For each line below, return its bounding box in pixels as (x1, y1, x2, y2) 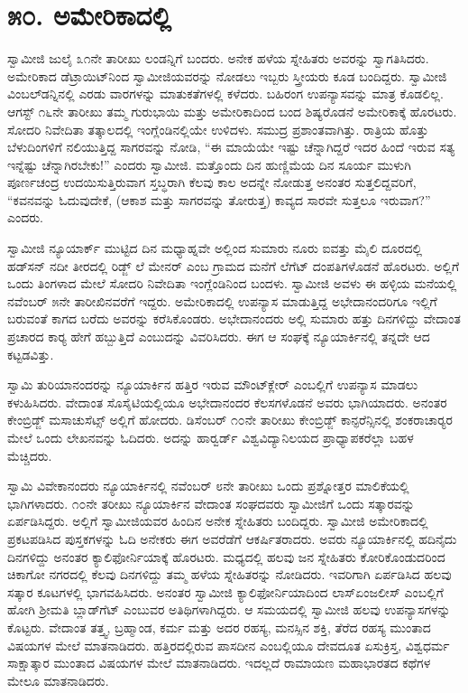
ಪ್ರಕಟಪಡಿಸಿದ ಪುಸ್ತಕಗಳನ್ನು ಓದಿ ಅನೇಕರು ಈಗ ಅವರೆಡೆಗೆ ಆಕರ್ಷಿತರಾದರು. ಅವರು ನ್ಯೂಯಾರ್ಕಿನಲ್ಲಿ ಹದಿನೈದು (7, 529, 457, 548)
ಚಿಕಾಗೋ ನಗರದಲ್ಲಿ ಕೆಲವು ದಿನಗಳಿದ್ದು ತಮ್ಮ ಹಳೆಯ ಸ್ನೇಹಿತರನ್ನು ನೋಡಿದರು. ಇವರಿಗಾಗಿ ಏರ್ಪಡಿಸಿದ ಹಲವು (7, 565, 452, 584)
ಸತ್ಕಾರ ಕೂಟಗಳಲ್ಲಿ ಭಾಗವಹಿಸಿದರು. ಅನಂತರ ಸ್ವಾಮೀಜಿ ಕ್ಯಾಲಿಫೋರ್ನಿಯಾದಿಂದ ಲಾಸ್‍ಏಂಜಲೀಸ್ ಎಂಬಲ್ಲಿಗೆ (7, 582, 444, 601)
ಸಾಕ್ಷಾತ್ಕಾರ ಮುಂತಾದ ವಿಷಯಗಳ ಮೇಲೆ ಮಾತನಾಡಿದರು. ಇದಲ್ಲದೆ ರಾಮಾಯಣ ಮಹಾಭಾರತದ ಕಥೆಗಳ (7, 653, 431, 672)
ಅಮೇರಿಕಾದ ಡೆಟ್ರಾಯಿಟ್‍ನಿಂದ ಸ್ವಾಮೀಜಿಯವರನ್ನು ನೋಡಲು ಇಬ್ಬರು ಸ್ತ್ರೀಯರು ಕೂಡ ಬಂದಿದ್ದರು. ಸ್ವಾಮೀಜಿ (7, 66, 447, 85)
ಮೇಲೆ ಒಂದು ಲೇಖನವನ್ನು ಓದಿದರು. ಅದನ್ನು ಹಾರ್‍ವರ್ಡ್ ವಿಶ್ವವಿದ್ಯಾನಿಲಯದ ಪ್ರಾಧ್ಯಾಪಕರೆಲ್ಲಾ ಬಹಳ (7, 428, 414, 446)
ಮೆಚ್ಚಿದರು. (7, 445, 52, 464)
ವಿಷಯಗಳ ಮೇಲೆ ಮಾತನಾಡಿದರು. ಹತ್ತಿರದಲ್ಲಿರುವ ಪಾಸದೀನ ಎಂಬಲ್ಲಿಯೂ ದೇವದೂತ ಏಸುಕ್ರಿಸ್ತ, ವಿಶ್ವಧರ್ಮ (7, 635, 450, 654)
